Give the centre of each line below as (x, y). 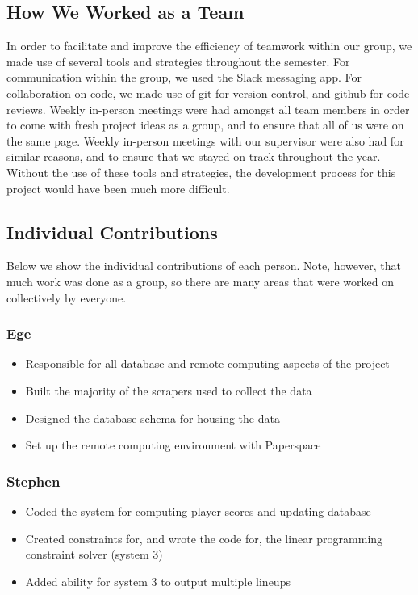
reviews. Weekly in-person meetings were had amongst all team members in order (208, 109)
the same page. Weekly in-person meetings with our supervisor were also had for (205, 140)
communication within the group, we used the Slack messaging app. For (184, 77)
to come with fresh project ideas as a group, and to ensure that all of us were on (205, 125)
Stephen (33, 481)
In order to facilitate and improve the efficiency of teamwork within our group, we (209, 46)
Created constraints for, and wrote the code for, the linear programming (204, 538)
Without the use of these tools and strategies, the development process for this (201, 172)
